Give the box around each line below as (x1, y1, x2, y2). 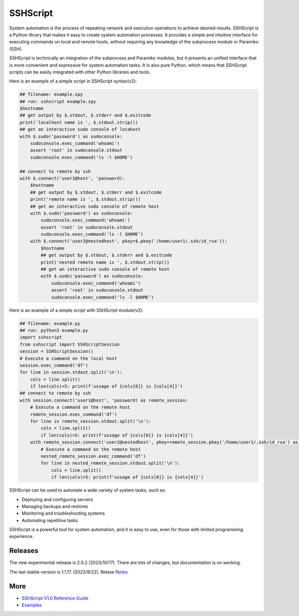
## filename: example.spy (19, 91, 83, 97)
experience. (9, 534, 34, 540)
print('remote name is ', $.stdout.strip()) (30, 196, 141, 202)
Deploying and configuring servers (21, 496, 93, 502)
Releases (9, 547, 38, 555)
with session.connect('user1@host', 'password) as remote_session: (19, 397, 188, 403)
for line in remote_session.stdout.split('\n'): (30, 419, 151, 424)
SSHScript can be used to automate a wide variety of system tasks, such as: (9, 487, 166, 493)
